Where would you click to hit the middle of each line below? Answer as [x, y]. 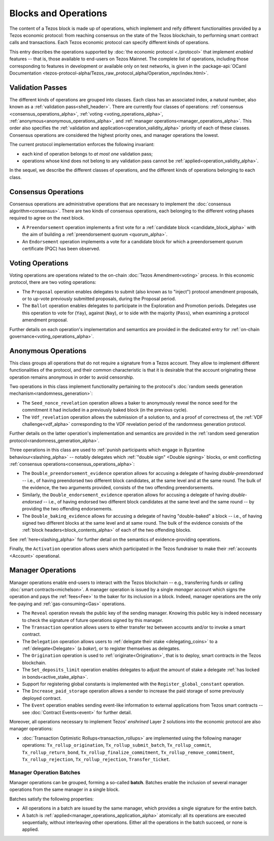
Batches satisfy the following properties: [52, 799]
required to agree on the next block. [47, 218]
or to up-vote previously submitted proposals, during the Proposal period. [99, 299]
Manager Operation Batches [45, 772]
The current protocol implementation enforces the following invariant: [82, 144]
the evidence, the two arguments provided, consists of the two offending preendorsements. [118, 488]
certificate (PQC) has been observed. [61, 248]
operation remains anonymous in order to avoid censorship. [72, 377]
